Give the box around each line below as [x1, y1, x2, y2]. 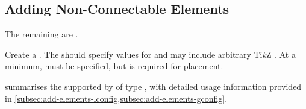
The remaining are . [5, 28, 78, 40]
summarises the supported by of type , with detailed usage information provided [5, 79, 302, 92]
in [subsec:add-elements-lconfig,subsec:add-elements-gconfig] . [5, 92, 228, 104]
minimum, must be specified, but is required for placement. [5, 60, 223, 72]
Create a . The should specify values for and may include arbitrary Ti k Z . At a [5, 48, 296, 60]
